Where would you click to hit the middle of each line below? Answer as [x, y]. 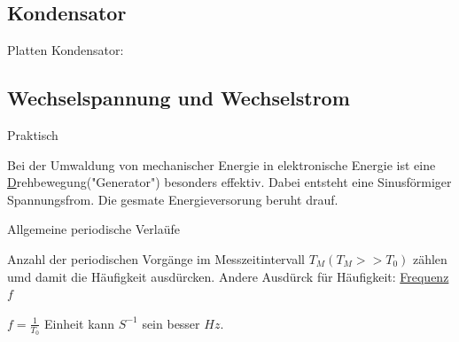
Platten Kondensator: [66, 50]
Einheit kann [79, 323]
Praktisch [33, 135]
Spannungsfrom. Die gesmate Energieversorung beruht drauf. [173, 199]
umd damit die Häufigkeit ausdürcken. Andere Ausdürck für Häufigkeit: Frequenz [228, 276]
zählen [430, 258]
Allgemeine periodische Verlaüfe [93, 229]
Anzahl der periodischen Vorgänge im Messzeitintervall [156, 258]
